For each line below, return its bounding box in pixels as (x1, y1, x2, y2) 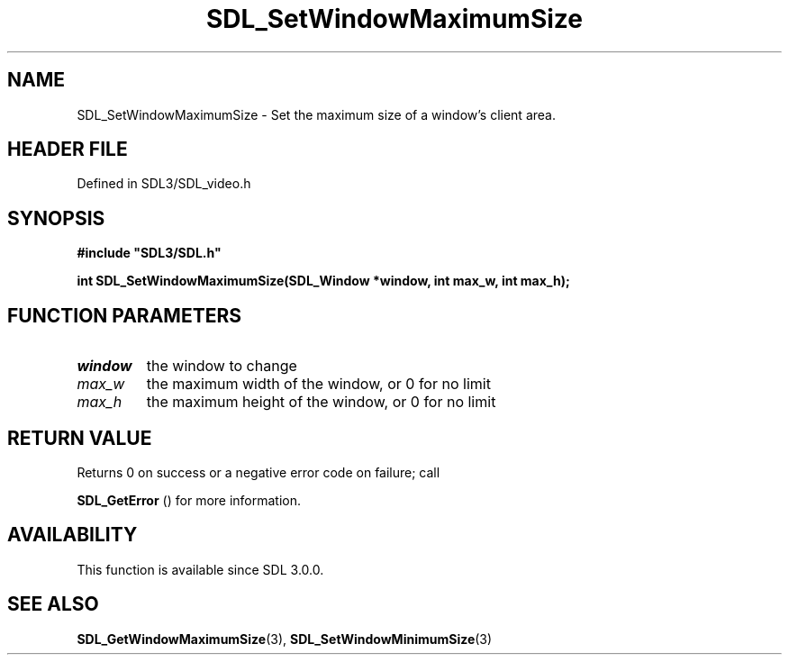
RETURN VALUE (7, 426, 152, 449)
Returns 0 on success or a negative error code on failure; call (77, 464, 440, 480)
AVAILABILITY (7, 523, 138, 547)
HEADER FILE (7, 138, 128, 161)
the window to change (146, 357, 297, 376)
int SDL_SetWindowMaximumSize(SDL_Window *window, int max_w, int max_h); (77, 273, 570, 289)
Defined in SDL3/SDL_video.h (77, 176, 251, 192)
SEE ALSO (7, 593, 99, 616)
